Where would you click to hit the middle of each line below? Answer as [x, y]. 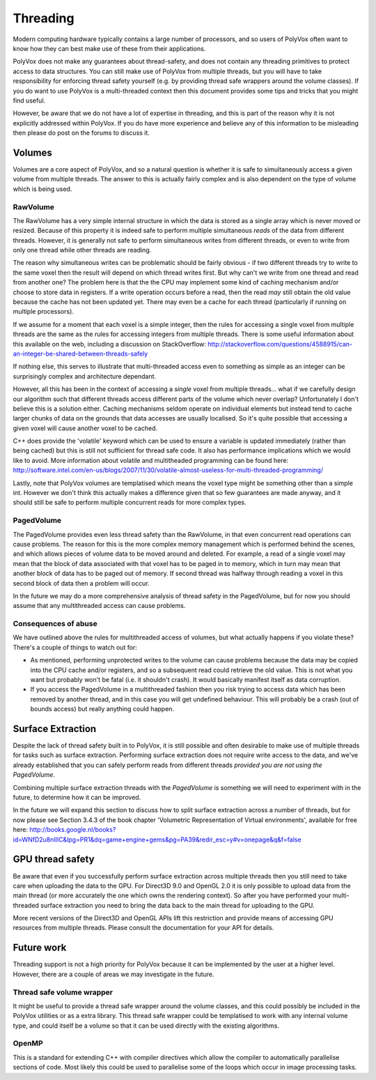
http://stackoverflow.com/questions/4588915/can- [280, 344]
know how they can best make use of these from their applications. [109, 48]
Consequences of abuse [55, 624]
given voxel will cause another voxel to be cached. [85, 428]
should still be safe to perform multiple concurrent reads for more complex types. [130, 503]
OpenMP [28, 1044]
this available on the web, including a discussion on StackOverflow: [110, 344]
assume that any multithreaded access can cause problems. [99, 606]
